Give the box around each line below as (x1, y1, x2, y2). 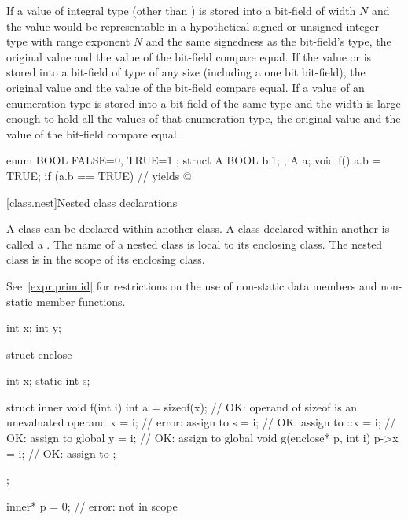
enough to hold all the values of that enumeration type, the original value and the (6, 110, 401, 127)
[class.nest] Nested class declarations (6, 194, 178, 210)
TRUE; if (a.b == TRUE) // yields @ (6, 167, 192, 183)
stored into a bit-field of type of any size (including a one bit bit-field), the (6, 64, 366, 80)
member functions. (36, 293, 126, 309)
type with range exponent (6, 33, 130, 50)
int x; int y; (6, 319, 62, 336)
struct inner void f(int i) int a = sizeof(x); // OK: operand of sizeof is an (6, 398, 358, 415)
